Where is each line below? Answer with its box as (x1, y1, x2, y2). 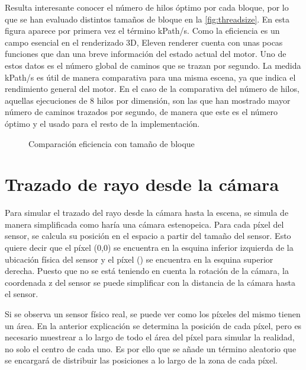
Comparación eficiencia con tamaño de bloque (28, 137, 195, 149)
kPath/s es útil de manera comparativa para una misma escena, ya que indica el (5, 71, 296, 83)
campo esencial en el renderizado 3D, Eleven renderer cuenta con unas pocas (5, 36, 283, 48)
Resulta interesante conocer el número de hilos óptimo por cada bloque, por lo (5, 1, 289, 13)
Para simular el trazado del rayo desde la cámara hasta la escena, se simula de (5, 206, 289, 219)
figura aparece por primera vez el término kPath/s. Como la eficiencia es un (5, 24, 280, 37)
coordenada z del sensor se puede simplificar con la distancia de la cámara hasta (5, 276, 295, 288)
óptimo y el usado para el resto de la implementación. (5, 117, 200, 129)
